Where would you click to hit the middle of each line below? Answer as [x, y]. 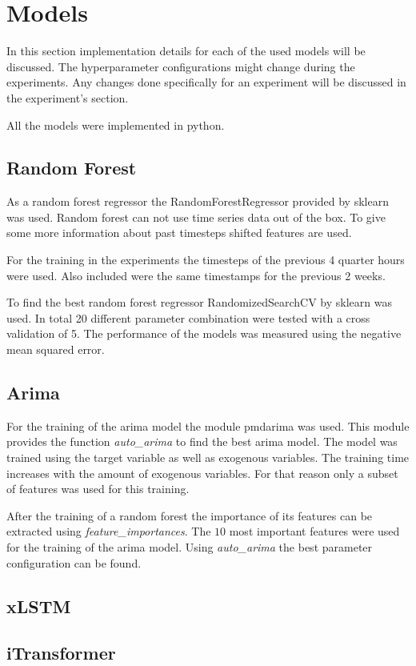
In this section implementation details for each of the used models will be [186, 51]
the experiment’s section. [68, 97]
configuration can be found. [74, 562]
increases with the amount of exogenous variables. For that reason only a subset [202, 473]
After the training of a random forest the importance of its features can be [190, 515]
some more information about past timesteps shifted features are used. [179, 233]
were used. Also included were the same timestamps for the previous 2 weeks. [196, 275]
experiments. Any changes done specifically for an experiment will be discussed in [206, 82]
